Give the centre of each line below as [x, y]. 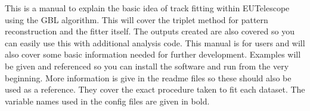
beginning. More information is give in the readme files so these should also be [148, 77]
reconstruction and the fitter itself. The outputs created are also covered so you [150, 31]
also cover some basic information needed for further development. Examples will [153, 54]
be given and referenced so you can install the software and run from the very [147, 66]
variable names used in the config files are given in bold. [107, 101]
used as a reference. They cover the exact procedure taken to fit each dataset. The [155, 89]
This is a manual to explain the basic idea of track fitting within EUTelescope [147, 8]
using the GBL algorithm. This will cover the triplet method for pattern [137, 19]
